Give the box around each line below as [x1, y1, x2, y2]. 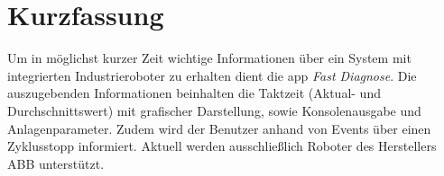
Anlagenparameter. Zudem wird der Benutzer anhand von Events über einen [7, 119, 431, 137]
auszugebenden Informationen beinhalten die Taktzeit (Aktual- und [7, 84, 381, 102]
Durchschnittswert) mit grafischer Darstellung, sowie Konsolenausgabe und [7, 101, 421, 119]
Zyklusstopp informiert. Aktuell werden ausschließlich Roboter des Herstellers [7, 136, 437, 155]
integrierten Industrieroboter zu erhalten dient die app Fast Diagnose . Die [7, 66, 417, 84]
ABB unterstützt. [7, 154, 105, 172]
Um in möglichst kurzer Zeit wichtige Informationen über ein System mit [7, 48, 412, 67]
